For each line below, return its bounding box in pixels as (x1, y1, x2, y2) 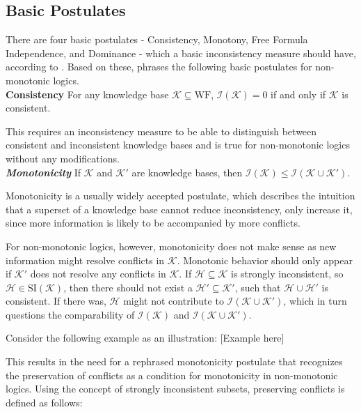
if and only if (271, 86, 326, 101)
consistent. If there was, (6, 293, 106, 308)
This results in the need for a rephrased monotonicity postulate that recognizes (6, 354, 343, 369)
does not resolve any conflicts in (30, 266, 166, 281)
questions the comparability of (6, 307, 135, 321)
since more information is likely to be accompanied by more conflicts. (6, 215, 300, 230)
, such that (234, 280, 281, 294)
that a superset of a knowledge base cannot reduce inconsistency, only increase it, (6, 201, 353, 216)
